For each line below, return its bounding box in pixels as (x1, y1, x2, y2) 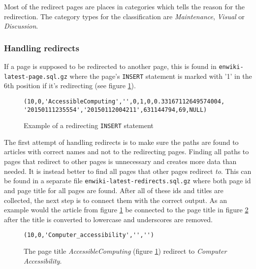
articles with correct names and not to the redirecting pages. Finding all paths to (4, 146, 249, 157)
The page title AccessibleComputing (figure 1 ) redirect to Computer (24, 245, 227, 256)
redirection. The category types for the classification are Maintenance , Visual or (4, 11, 245, 21)
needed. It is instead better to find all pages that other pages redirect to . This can (4, 166, 252, 176)
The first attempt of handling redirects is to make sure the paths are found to (4, 136, 239, 147)
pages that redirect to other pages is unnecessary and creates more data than (4, 156, 237, 167)
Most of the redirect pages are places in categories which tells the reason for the (4, 1, 245, 11)
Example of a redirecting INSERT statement (24, 120, 154, 131)
